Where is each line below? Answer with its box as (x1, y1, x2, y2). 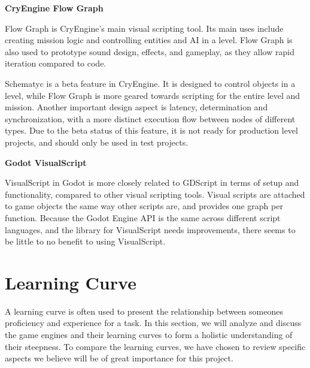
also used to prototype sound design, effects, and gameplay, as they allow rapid (5, 45, 294, 58)
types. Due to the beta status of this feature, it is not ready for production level (5, 124, 298, 137)
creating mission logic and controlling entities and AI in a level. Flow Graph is (5, 34, 293, 46)
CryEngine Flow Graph (5, 2, 104, 14)
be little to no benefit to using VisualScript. (5, 235, 166, 248)
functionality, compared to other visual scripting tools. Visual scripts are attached (5, 188, 305, 200)
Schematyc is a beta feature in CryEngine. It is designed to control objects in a (5, 77, 296, 89)
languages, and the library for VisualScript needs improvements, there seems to (5, 223, 296, 236)
